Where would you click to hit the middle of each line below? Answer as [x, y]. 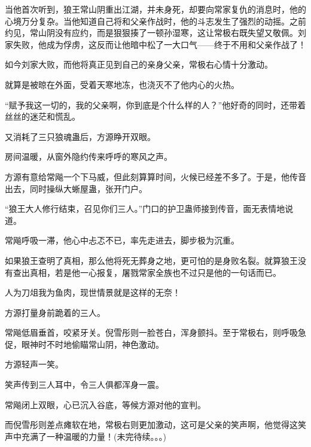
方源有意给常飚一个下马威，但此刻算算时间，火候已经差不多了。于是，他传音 [155, 176]
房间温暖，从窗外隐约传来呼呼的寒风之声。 [89, 156]
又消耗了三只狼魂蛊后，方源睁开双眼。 [80, 136]
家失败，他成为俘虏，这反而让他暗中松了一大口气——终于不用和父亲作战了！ [155, 44]
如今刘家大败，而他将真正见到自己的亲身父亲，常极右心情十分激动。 [139, 64]
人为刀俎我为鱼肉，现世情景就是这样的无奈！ [93, 292]
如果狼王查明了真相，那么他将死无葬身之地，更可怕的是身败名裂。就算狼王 [151, 260]
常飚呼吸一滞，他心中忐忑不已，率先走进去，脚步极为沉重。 [122, 240]
